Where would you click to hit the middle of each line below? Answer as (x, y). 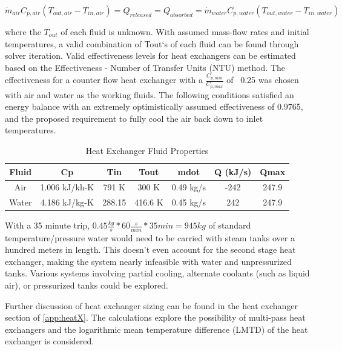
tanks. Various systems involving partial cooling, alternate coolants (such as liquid (157, 273)
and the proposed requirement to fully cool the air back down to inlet (134, 118)
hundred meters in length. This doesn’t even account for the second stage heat (150, 249)
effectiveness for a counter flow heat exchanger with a (104, 80)
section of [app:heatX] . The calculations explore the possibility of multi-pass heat (155, 317)
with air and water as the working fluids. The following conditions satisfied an (150, 94)
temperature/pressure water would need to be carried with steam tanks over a (150, 237)
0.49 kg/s (189, 187)
